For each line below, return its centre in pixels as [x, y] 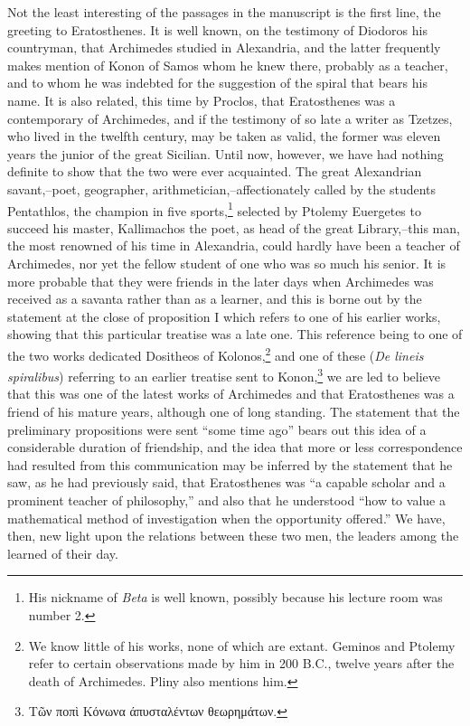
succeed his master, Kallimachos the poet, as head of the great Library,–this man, [234, 227]
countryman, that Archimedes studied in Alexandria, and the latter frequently [224, 47]
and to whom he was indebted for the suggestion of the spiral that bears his [217, 83]
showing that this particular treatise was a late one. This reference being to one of [235, 334]
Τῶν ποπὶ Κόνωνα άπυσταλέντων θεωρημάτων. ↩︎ [158, 711]
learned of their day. [63, 553]
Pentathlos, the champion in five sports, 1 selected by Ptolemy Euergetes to [214, 209]
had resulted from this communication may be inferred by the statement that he [230, 464]
